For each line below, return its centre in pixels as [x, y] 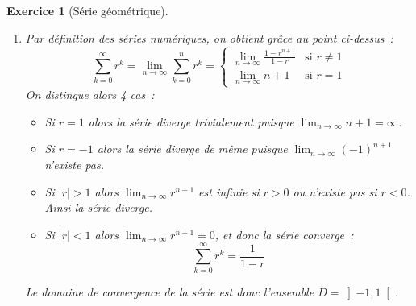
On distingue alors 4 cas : [90, 95]
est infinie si [229, 191]
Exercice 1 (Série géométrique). [87, 10]
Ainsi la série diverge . [98, 207]
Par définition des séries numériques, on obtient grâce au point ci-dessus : [209, 37]
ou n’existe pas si [335, 191]
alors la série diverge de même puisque [192, 149]
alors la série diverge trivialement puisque [191, 121]
